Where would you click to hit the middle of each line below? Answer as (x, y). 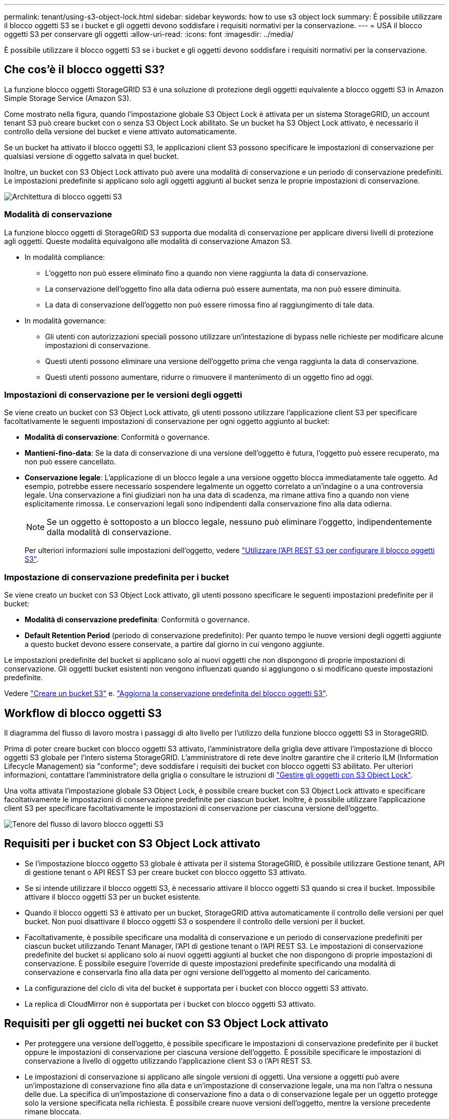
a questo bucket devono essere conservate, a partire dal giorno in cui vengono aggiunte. (175, 644)
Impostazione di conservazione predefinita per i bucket (117, 577)
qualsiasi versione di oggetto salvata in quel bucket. (91, 156)
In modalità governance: (65, 320)
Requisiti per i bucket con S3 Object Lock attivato (132, 844)
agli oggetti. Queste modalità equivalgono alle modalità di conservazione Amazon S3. (148, 241)
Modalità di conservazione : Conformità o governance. (117, 437)
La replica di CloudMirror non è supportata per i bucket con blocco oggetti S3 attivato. (170, 1004)
